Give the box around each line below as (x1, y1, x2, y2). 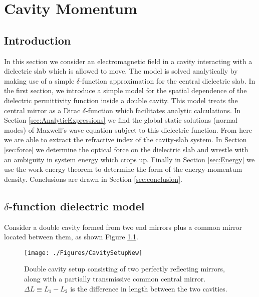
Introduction (4, 32, 71, 48)
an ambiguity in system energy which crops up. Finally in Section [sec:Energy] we (4, 154, 255, 164)
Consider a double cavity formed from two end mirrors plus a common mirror (4, 221, 242, 232)
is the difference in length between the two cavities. (70, 283, 227, 293)
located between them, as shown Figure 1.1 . (4, 231, 138, 242)
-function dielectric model (9, 198, 145, 213)
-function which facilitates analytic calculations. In (86, 105, 241, 115)
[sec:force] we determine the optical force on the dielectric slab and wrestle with (4, 144, 248, 154)
